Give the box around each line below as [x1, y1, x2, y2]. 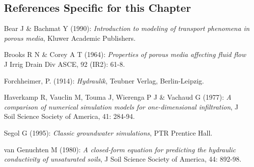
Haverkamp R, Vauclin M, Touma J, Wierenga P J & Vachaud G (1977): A [4, 92, 231, 102]
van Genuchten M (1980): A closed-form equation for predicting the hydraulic [4, 144, 236, 154]
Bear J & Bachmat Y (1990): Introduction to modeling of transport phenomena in [4, 23, 250, 33]
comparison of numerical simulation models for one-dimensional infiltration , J [4, 101, 239, 111]
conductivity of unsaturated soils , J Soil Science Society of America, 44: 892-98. [4, 154, 242, 164]
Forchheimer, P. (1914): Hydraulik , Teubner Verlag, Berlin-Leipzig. [4, 75, 204, 85]
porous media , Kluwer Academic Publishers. [4, 32, 136, 43]
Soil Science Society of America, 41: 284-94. [4, 111, 135, 121]
